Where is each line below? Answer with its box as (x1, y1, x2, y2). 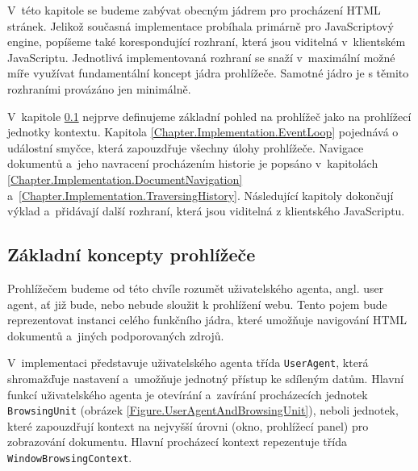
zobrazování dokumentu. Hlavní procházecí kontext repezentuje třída (7, 433, 347, 450)
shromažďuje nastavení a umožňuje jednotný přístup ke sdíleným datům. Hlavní (7, 369, 404, 386)
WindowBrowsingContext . (7, 448, 132, 465)
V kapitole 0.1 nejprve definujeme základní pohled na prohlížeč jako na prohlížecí (7, 107, 412, 124)
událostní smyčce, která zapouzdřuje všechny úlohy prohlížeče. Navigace (7, 139, 364, 156)
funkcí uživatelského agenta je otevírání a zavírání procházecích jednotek (7, 386, 368, 402)
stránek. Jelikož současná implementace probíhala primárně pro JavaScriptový (7, 17, 394, 34)
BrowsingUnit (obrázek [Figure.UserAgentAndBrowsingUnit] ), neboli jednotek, (7, 402, 399, 419)
